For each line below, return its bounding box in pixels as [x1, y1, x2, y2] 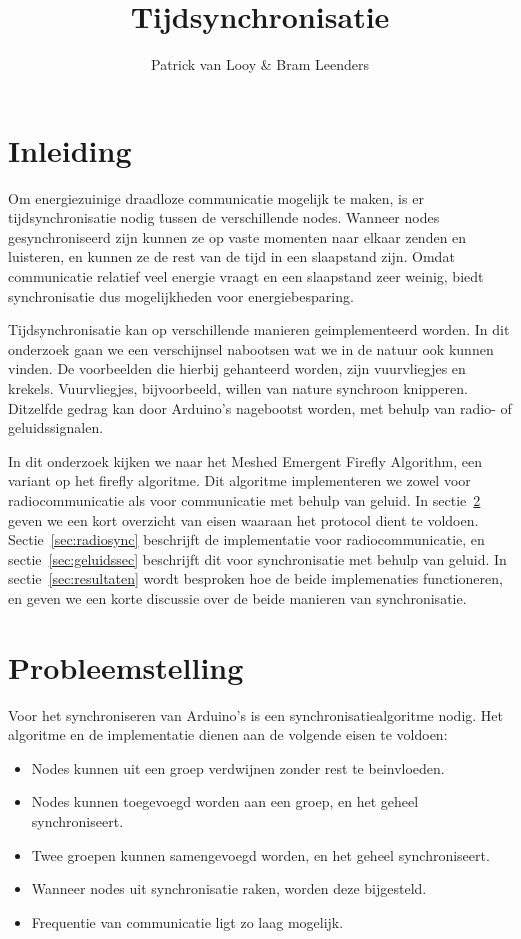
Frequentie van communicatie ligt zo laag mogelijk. [31, 911, 344, 932]
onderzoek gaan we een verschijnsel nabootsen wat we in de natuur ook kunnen [8, 338, 494, 359]
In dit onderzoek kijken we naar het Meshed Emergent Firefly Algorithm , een [8, 450, 482, 471]
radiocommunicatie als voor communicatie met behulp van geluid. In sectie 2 [8, 489, 481, 510]
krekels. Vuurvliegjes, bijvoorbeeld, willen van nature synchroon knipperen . [8, 378, 468, 398]
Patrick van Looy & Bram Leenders [151, 54, 369, 75]
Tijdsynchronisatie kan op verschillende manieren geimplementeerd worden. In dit [8, 319, 510, 340]
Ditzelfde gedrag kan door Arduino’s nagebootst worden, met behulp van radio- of [8, 397, 512, 418]
